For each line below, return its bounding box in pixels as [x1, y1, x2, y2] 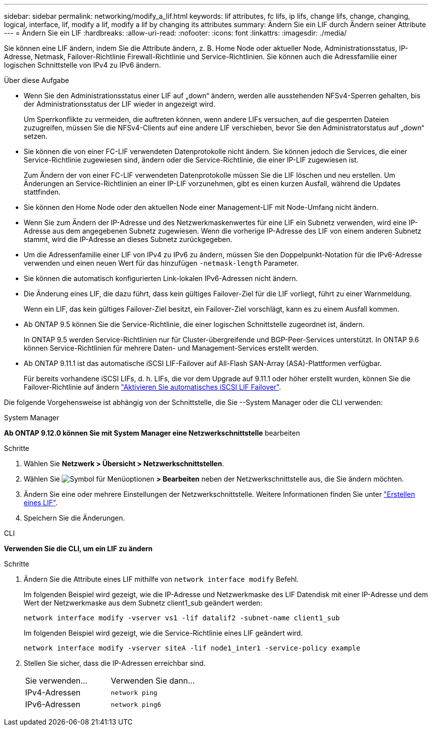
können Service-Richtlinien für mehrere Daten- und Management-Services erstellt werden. [24, 344, 319, 352]
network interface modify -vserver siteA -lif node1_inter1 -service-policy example [24, 644, 360, 652]
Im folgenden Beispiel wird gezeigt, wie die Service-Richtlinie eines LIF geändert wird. [24, 629, 303, 637]
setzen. [24, 132, 48, 140]
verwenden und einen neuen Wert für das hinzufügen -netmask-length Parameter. [24, 259, 299, 267]
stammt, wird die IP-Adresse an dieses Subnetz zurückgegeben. [24, 235, 232, 243]
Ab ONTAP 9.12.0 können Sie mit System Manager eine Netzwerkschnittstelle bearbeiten [4, 429, 300, 437]
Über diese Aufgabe [4, 76, 69, 84]
